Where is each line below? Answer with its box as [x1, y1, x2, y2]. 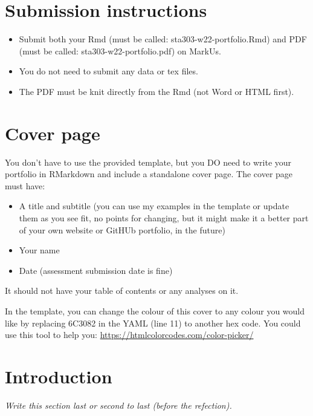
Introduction [5, 363, 112, 388]
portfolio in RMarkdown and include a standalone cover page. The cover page [5, 167, 293, 180]
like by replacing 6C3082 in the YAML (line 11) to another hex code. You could [5, 316, 301, 329]
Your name [19, 244, 60, 256]
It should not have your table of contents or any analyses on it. [5, 284, 239, 297]
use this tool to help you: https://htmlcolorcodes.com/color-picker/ [5, 328, 254, 341]
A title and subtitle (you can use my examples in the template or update [19, 200, 289, 212]
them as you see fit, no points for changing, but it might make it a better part [19, 212, 309, 224]
